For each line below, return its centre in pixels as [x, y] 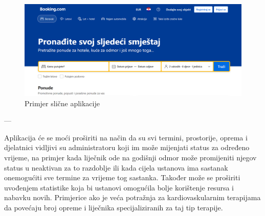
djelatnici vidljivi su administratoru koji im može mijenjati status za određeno [127, 147]
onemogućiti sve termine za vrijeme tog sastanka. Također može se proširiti [122, 177]
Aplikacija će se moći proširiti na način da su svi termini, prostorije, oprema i [126, 137]
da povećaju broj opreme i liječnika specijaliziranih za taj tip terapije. [114, 208]
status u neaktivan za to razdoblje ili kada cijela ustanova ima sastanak [116, 167]
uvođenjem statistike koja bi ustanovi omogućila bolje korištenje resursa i [119, 187]
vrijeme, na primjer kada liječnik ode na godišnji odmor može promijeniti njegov [130, 158]
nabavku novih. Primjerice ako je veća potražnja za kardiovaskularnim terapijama [132, 197]
